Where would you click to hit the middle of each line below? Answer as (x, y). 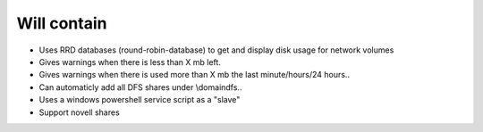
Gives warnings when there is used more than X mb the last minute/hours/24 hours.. (195, 75)
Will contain (62, 23)
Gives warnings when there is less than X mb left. (130, 62)
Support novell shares (79, 112)
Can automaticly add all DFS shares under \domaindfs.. (140, 87)
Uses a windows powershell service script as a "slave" (140, 100)
